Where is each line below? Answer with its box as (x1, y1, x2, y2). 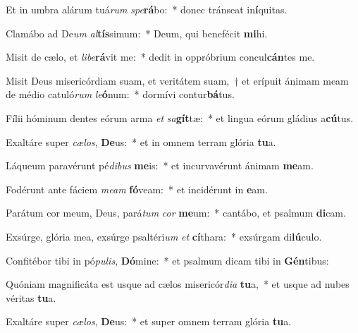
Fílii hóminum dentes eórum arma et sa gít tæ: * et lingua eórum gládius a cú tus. (6, 110, 354, 125)
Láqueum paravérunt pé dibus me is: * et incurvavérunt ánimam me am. (6, 158, 314, 173)
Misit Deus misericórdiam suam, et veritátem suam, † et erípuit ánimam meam (6, 73, 349, 87)
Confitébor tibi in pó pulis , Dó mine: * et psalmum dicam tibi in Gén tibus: (6, 253, 329, 267)
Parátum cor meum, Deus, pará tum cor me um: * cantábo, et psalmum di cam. (6, 205, 346, 220)
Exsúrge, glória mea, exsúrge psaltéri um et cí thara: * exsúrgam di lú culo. (6, 229, 322, 243)
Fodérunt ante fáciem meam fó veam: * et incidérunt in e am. (6, 181, 268, 196)
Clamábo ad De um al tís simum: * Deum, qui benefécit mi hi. (6, 25, 268, 40)
